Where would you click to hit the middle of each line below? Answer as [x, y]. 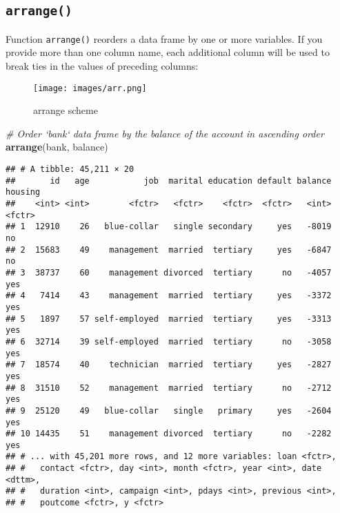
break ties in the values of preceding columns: [102, 66]
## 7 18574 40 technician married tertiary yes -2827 [169, 365]
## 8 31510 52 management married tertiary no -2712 [169, 388]
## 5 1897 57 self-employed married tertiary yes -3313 [169, 319]
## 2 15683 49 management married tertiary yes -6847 [169, 250]
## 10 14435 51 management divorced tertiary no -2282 [169, 434]
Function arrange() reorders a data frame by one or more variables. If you [164, 38]
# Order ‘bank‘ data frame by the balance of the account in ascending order [165, 133]
